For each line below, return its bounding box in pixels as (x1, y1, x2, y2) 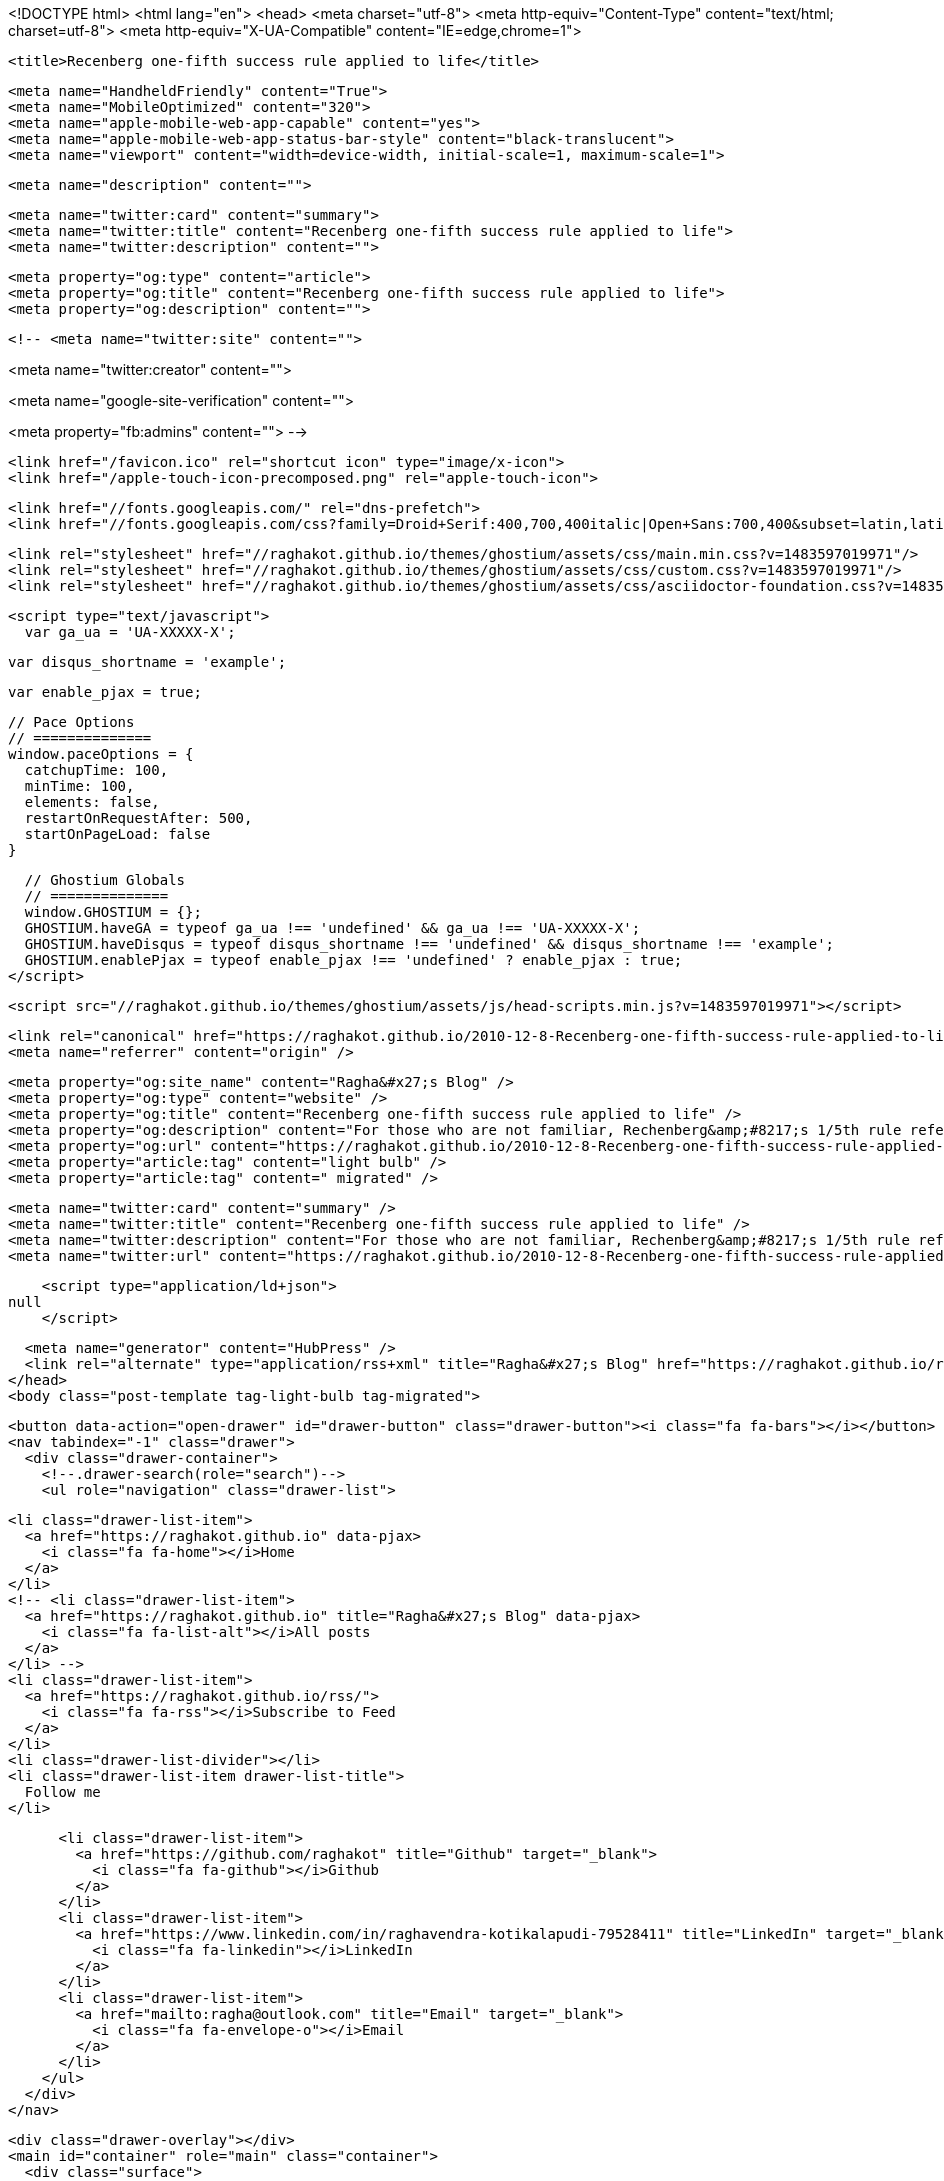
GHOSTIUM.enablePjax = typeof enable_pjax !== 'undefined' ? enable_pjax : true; (24, 952, 683, 968)
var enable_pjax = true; (8, 684, 202, 700)
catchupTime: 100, (24, 762, 169, 778)
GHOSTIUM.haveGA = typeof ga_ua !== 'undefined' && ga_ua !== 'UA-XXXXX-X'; (24, 920, 641, 936)
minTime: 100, (24, 778, 135, 794)
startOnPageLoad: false (24, 826, 211, 842)
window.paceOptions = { (8, 746, 194, 762)
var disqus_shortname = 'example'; (8, 654, 287, 670)
